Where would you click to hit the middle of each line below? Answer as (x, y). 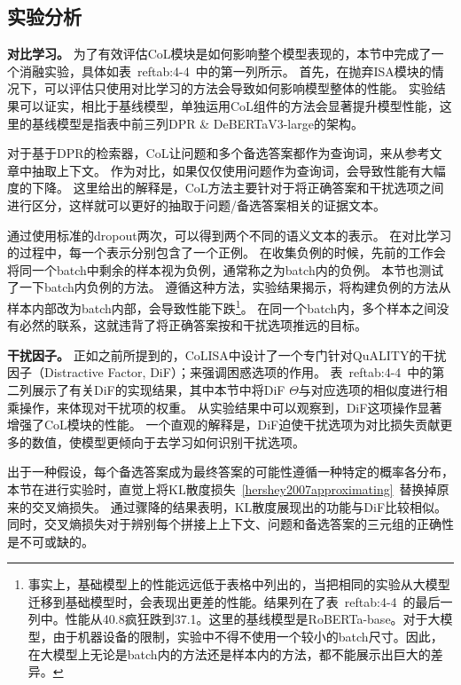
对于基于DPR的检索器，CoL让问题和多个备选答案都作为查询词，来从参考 (219, 153)
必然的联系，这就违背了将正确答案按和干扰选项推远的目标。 (193, 325)
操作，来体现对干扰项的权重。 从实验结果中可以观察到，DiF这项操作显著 (230, 407)
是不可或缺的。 (51, 541)
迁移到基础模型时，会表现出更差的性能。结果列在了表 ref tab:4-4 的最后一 (240, 601)
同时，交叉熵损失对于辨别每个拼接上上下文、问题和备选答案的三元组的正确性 (230, 524)
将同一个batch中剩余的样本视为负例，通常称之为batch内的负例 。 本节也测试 (226, 269)
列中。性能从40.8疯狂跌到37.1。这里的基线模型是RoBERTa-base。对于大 (234, 619)
